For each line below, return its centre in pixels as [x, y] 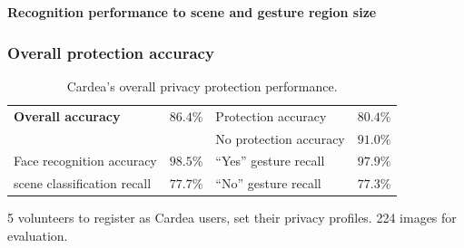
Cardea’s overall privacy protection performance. [202, 86]
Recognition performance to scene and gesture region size [192, 12]
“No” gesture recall [268, 183]
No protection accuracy [280, 138]
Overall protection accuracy [111, 52]
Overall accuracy [67, 115]
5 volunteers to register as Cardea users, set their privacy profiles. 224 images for [232, 218]
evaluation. [38, 235]
